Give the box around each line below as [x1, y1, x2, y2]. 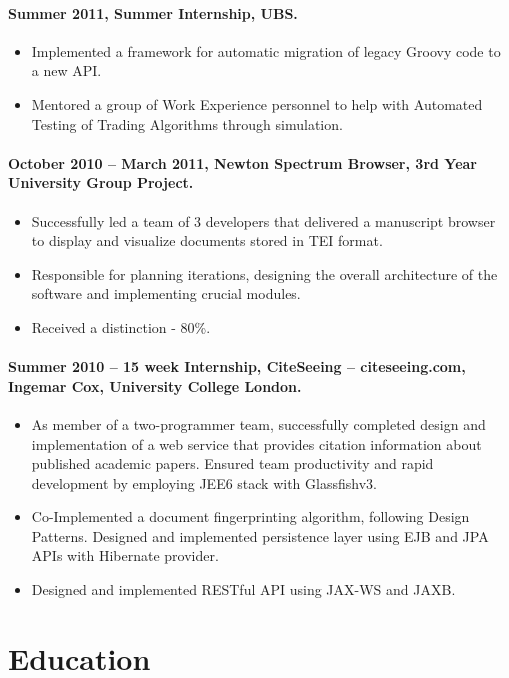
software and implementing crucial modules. [31, 283, 301, 304]
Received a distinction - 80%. [31, 316, 211, 337]
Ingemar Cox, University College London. [8, 375, 302, 396]
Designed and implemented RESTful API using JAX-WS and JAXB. [31, 579, 456, 600]
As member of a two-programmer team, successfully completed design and [31, 413, 486, 434]
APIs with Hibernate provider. [31, 545, 219, 566]
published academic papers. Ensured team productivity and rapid [31, 453, 434, 474]
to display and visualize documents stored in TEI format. [31, 230, 383, 251]
